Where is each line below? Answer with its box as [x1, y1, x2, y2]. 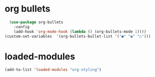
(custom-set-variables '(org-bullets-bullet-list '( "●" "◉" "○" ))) [5, 34, 151, 39]
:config [14, 24, 30, 29]
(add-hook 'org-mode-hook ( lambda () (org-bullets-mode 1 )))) [14, 29, 146, 34]
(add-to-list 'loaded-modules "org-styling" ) [5, 67, 101, 72]
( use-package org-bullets [9, 20, 64, 25]
